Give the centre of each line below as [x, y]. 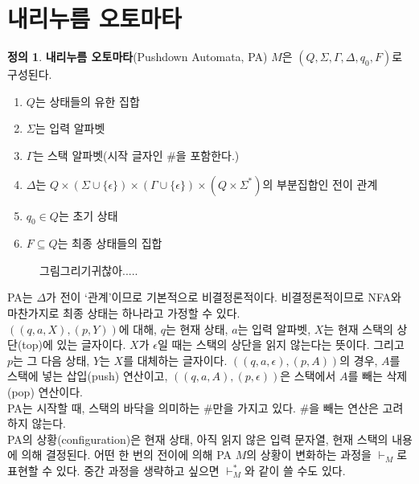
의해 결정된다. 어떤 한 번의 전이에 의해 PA [127, 455]
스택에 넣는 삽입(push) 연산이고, [88, 376]
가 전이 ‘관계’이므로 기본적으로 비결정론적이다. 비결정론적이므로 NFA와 [224, 297]
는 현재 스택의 [358, 328]
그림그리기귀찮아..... [89, 270]
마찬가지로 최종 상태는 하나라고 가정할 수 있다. [124, 313]
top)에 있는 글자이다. [74, 345]
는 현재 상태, [197, 328]
